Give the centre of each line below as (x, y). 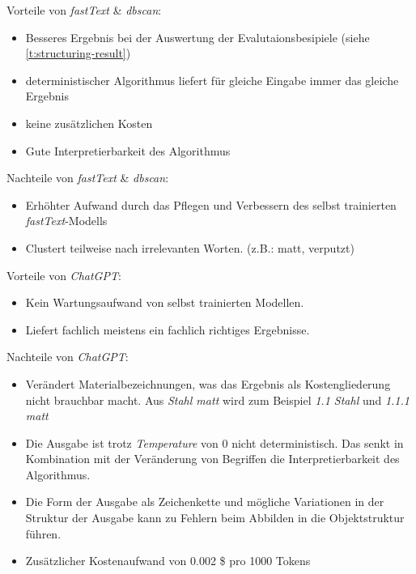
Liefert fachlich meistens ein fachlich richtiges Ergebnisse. (168, 329)
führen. (43, 533)
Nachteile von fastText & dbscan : (88, 178)
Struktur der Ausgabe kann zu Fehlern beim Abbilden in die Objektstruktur (215, 518)
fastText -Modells (66, 221)
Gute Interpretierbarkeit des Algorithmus (128, 150)
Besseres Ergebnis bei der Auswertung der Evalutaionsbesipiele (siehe (197, 37)
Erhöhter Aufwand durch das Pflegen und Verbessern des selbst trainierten (211, 204)
